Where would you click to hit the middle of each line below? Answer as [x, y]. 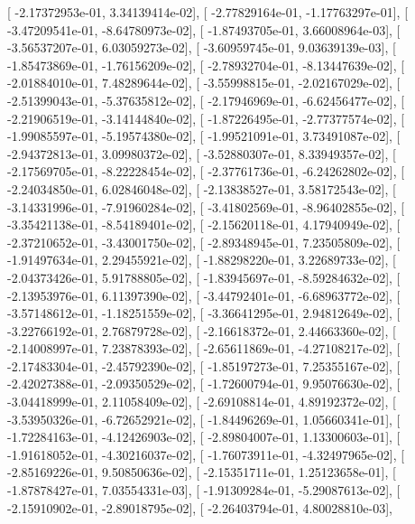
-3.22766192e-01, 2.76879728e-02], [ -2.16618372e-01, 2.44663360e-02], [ [202, 330]
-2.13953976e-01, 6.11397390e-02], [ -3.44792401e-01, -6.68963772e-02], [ [204, 295]
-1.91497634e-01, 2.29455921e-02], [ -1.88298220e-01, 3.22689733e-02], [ [202, 260]
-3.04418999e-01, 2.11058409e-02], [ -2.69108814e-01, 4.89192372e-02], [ [202, 402]
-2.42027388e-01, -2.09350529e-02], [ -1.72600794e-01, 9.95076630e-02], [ [204, 384]
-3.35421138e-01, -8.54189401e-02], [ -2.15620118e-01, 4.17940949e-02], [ [204, 225]
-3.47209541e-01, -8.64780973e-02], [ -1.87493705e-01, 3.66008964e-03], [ [204, 29]
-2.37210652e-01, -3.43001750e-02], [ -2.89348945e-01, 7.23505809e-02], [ [204, 242]
